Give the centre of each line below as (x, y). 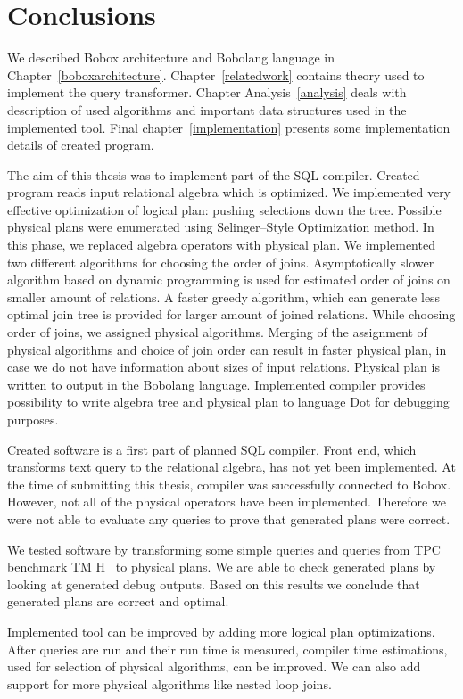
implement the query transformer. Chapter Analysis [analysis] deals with (207, 92)
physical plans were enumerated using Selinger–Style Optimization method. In (221, 227)
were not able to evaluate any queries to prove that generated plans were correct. (229, 518)
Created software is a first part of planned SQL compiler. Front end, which (212, 449)
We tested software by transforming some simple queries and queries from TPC (224, 549)
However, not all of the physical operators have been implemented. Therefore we (227, 502)
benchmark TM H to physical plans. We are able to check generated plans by (222, 567)
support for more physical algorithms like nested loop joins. (169, 683)
